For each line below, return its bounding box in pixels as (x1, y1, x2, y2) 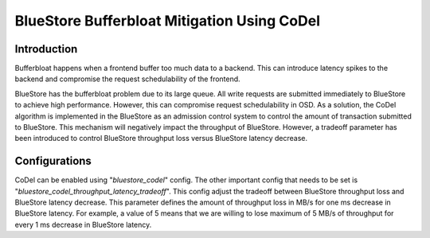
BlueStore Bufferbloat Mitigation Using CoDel (14, 12, 320, 29)
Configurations (14, 154, 92, 168)
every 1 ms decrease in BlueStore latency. (14, 220, 152, 229)
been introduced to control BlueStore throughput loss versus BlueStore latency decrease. (14, 134, 308, 143)
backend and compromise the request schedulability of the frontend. (14, 74, 240, 84)
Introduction (14, 42, 78, 56)
